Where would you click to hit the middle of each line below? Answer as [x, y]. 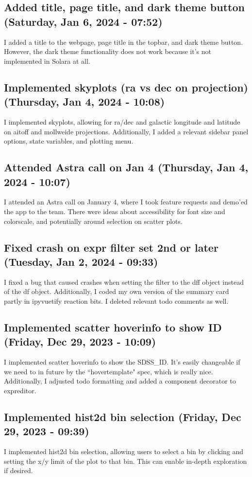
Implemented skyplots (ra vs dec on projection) [126, 87]
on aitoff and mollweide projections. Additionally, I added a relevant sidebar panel [126, 131]
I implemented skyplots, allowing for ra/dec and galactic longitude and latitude [122, 121]
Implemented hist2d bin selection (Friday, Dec [123, 416]
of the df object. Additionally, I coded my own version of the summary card [117, 291]
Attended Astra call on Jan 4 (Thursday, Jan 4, [126, 167]
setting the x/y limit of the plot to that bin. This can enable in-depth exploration [126, 461]
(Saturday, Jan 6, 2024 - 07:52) [83, 21]
